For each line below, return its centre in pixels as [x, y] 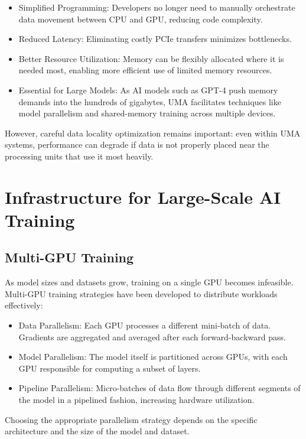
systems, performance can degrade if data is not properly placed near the [137, 144]
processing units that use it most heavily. [79, 156]
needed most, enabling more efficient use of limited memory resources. [145, 70]
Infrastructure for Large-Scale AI [143, 196]
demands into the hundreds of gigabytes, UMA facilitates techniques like [150, 101]
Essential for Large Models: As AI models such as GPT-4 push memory [148, 90]
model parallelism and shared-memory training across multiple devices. [147, 113]
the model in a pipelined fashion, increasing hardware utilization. [136, 400]
